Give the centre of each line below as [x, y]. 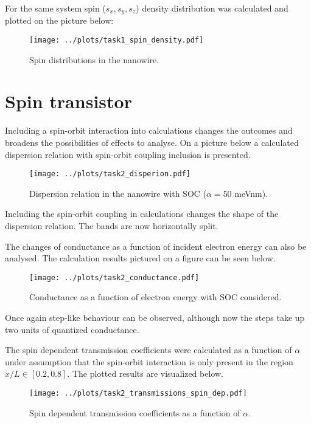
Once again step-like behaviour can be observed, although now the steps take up [155, 318]
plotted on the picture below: [59, 20]
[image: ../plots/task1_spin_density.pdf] [117, 40]
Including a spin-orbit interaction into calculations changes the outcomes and [149, 130]
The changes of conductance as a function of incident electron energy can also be [156, 246]
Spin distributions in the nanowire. [94, 59]
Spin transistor [68, 101]
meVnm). [251, 193]
